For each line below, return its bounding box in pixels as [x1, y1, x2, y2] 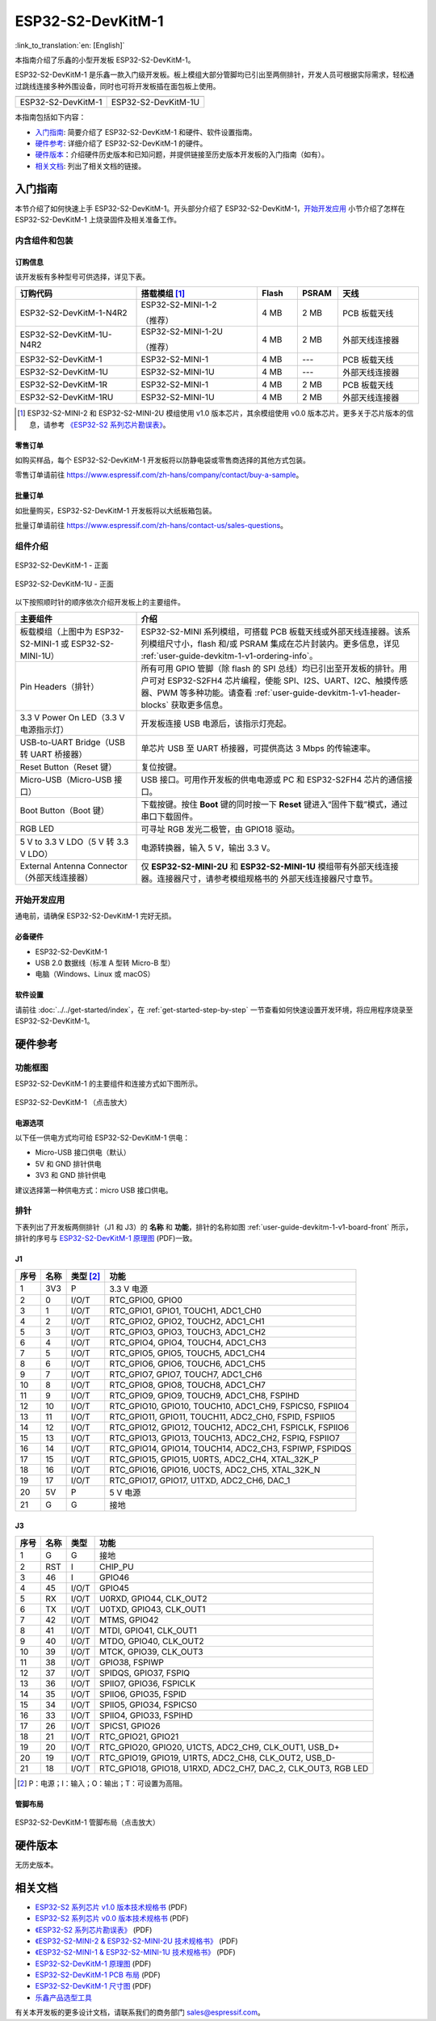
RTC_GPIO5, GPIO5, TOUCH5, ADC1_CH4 [109, 1347, 266, 1358]
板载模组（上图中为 [19, 627, 93, 638]
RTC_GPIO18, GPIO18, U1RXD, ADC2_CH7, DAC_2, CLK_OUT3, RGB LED [99, 1762, 369, 1774]
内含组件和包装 [15, 234, 73, 246]
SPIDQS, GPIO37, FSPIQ [99, 1667, 191, 1678]
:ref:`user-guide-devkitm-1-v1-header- [254, 687, 401, 698]
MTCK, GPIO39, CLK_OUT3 [99, 1646, 203, 1657]
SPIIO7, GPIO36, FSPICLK [99, 1677, 196, 1689]
